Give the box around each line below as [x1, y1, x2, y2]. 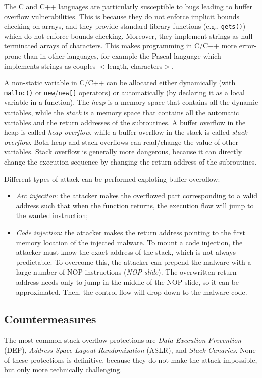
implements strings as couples [4, 60, 96, 71]
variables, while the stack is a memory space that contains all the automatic [4, 107, 239, 118]
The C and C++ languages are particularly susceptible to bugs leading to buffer [4, 1, 253, 11]
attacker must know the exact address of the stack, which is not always [16, 247, 236, 257]
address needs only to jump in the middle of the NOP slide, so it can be [16, 276, 239, 287]
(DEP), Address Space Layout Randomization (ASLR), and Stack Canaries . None [4, 344, 256, 355]
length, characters [107, 60, 163, 71]
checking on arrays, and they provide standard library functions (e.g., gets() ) [4, 21, 246, 31]
